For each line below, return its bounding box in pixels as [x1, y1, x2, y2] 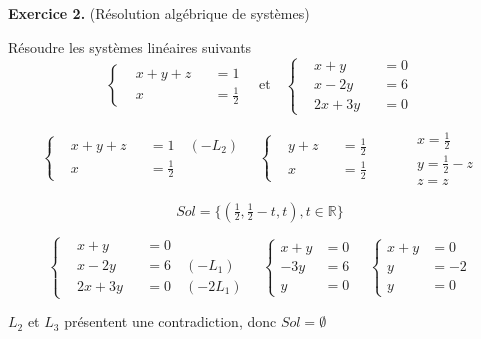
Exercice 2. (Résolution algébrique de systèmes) [8, 3, 310, 23]
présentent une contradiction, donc [64, 311, 277, 332]
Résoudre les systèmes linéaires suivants [8, 36, 252, 57]
